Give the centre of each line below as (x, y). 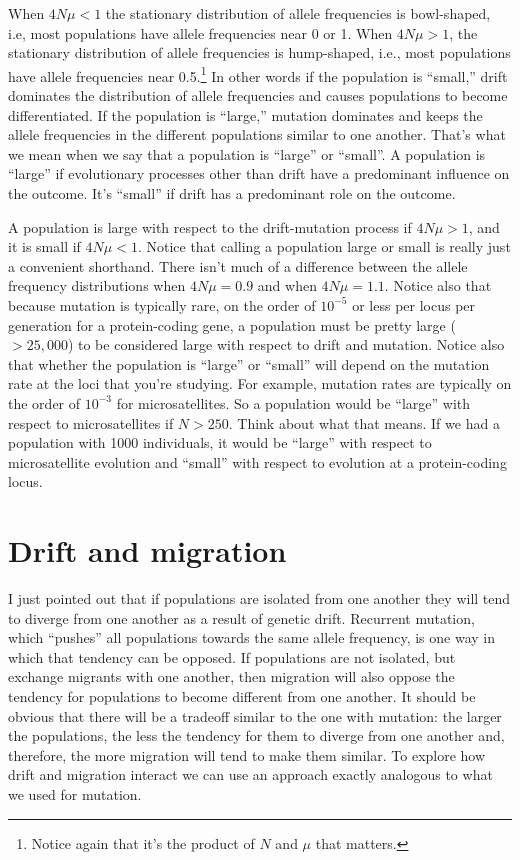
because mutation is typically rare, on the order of (162, 304)
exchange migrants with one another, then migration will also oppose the (231, 676)
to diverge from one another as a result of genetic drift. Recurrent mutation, (241, 617)
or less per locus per (414, 304)
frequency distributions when (97, 285)
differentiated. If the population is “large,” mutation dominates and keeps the (245, 114)
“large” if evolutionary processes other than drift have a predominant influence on (259, 173)
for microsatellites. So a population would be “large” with (293, 402)
